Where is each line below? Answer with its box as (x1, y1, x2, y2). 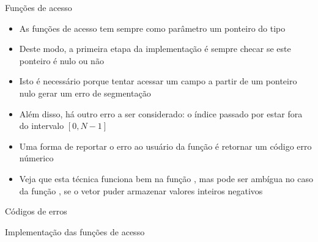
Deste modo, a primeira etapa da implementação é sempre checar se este (19, 42, 291, 55)
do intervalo (19, 119, 64, 132)
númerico (19, 152, 54, 164)
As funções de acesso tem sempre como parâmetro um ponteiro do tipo (19, 21, 286, 34)
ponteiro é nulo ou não (19, 54, 104, 67)
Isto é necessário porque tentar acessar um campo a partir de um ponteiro (19, 75, 297, 87)
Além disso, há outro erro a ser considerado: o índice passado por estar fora (19, 107, 303, 120)
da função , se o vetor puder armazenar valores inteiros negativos (19, 184, 263, 197)
